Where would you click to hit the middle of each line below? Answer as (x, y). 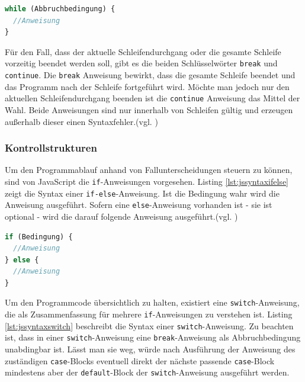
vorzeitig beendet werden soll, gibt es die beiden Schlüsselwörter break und (141, 63)
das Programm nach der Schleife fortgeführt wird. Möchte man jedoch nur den (147, 86)
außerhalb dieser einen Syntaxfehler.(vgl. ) (81, 121)
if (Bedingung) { (39, 237)
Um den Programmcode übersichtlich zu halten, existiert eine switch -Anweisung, (152, 302)
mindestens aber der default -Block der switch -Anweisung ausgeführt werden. (147, 372)
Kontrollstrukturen (51, 148)
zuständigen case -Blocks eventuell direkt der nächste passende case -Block (140, 360)
